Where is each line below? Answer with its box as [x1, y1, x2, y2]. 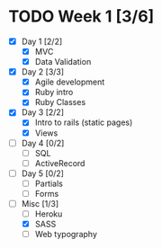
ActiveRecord [34, 157, 85, 168]
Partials [34, 178, 64, 189]
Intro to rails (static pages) [34, 117, 133, 128]
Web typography [34, 229, 98, 240]
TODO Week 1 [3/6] [8, 6, 155, 27]
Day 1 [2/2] [21, 36, 63, 47]
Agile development [34, 76, 105, 87]
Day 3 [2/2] [21, 107, 65, 118]
